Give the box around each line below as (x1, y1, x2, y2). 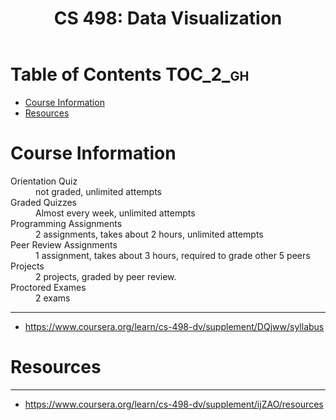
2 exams (35, 292, 71, 304)
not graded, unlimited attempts (35, 185, 162, 197)
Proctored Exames (10, 281, 87, 293)
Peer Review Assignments (10, 238, 118, 251)
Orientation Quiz (10, 175, 78, 187)
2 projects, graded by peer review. (35, 270, 177, 282)
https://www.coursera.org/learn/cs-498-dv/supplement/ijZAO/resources (24, 398, 324, 410)
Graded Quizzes (10, 196, 78, 208)
